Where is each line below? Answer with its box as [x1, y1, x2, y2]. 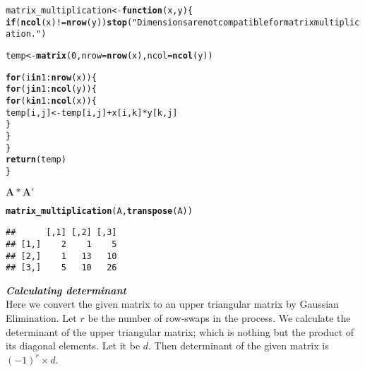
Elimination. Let [6, 311, 77, 325]
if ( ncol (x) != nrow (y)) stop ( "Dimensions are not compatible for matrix [6, 17, 314, 28]
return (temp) [6, 155, 66, 165]
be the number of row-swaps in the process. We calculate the [88, 311, 351, 325]
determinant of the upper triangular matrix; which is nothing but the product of [6, 324, 354, 339]
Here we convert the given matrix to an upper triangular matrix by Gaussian [6, 296, 339, 311]
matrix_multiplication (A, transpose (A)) [6, 205, 193, 216]
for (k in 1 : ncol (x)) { [6, 95, 97, 106]
